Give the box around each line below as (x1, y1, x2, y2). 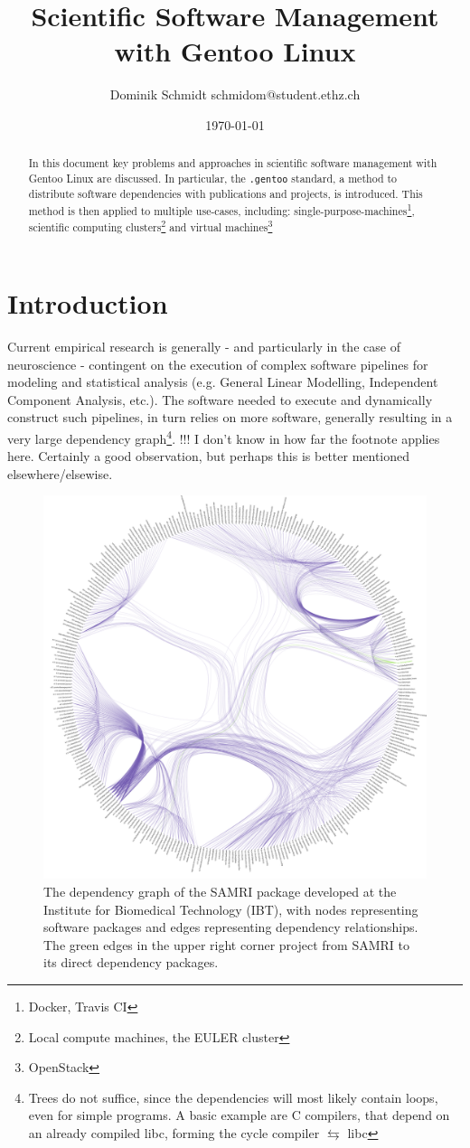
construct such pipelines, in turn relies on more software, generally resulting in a (7, 408, 453, 427)
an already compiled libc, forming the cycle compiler (28, 1123, 320, 1142)
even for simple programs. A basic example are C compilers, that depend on (28, 1106, 450, 1124)
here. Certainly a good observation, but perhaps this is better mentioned (7, 447, 410, 466)
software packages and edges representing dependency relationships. (43, 917, 418, 936)
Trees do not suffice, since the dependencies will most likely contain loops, (28, 1087, 438, 1106)
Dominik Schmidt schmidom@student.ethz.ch (109, 85, 361, 104)
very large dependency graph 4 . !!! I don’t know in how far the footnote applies (7, 426, 440, 447)
